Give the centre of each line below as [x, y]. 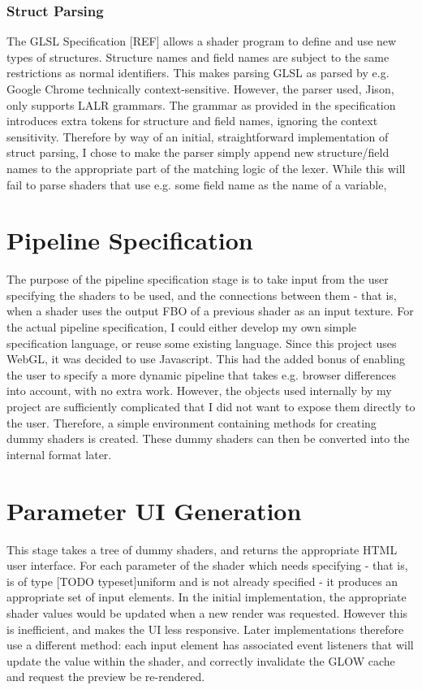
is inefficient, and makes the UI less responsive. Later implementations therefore [205, 629]
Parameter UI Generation [154, 510]
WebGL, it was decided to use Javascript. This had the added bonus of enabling [206, 359]
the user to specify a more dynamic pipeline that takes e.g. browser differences [202, 374]
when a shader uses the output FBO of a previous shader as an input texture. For [210, 311]
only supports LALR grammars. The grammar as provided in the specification [201, 104]
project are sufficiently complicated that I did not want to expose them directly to [211, 407]
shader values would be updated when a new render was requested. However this [207, 612]
